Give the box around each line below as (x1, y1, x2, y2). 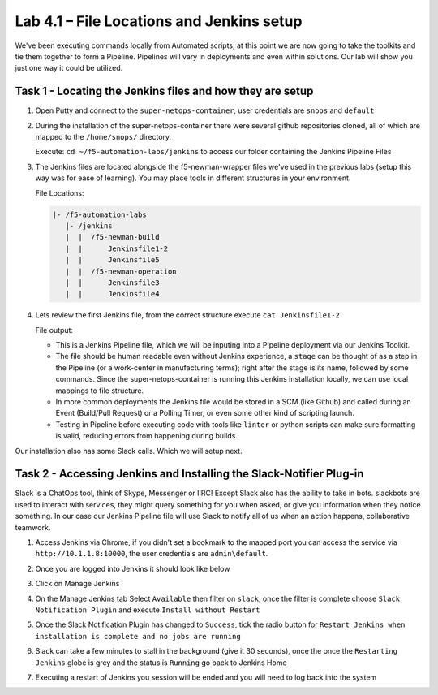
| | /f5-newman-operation (65, 266, 178, 276)
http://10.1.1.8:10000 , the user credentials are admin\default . (35, 549, 268, 559)
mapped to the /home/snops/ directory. (35, 132, 172, 142)
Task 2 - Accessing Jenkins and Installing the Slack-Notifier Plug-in (15, 467, 364, 481)
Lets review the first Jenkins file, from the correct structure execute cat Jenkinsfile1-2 (35, 310, 341, 320)
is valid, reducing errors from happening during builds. (55, 431, 238, 441)
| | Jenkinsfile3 (65, 278, 160, 287)
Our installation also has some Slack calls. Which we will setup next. (15, 446, 243, 455)
